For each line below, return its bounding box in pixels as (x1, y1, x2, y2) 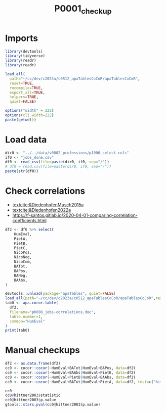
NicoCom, (14, 259, 32, 265)
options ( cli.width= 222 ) (5, 113, 54, 118)
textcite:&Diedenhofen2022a (12, 207, 71, 213)
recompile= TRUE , (9, 85, 43, 91)
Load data (5, 134, 47, 145)
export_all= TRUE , (9, 90, 45, 95)
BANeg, (14, 273, 28, 278)
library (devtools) (5, 49, 43, 54)
